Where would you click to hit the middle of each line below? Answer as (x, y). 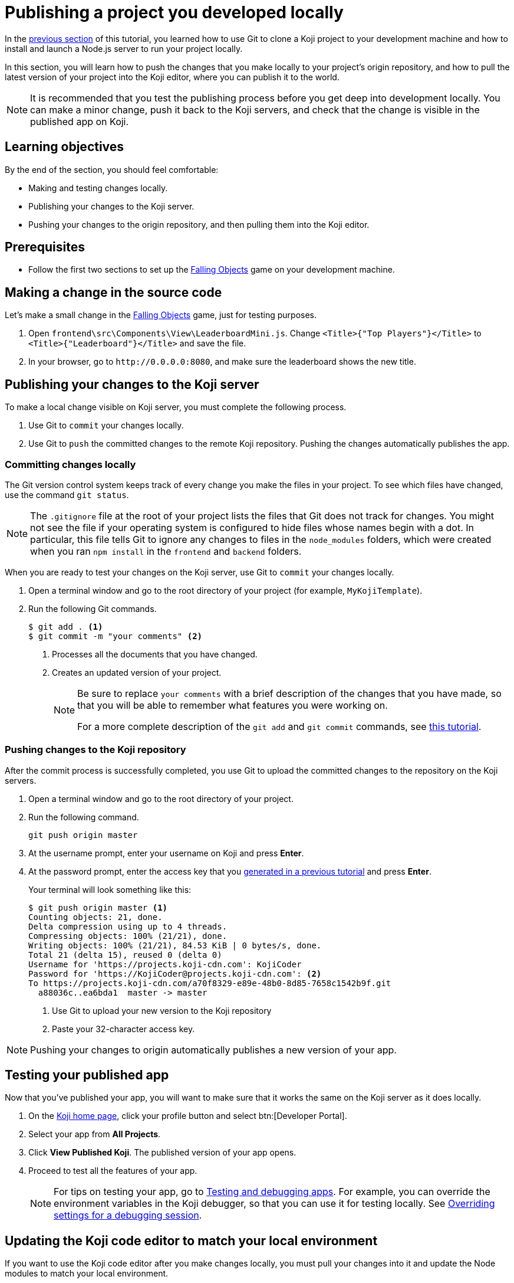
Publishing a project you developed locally (174, 12)
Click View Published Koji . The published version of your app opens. (162, 1153)
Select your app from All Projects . (95, 1134)
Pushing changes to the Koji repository (95, 750)
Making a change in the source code (113, 292)
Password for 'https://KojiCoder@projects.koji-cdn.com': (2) (175, 973)
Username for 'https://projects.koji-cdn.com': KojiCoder (165, 964)
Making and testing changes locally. (98, 188)
